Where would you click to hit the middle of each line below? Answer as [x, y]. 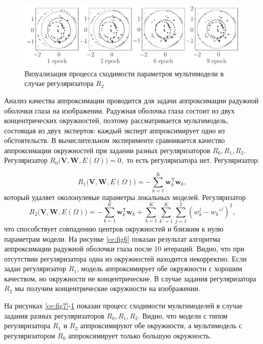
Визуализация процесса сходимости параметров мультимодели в [124, 73]
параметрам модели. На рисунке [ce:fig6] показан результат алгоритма [112, 238]
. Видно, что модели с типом [183, 315]
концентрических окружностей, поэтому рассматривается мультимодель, [116, 120]
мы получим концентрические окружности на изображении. [107, 288]
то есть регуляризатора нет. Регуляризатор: [193, 160]
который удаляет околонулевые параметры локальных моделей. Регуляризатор [125, 197]
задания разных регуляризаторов [54, 315]
